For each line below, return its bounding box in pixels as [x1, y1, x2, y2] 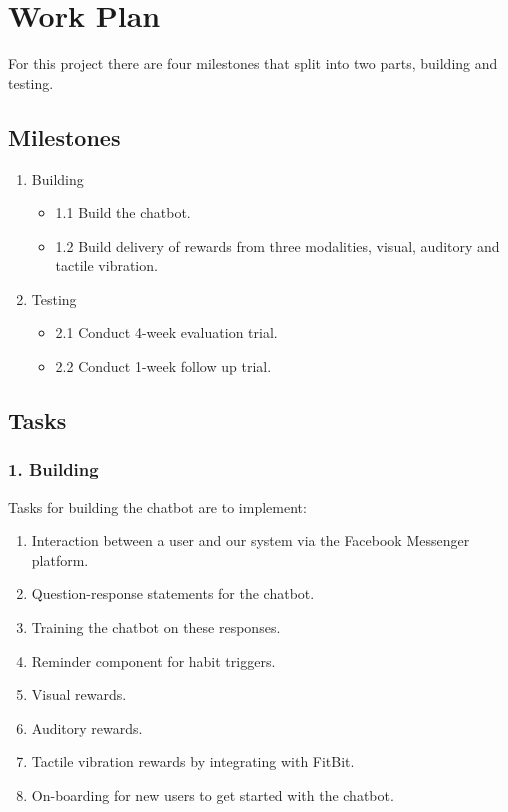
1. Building [8, 457, 99, 482]
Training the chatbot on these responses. [31, 617, 281, 638]
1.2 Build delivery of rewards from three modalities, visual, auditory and [55, 235, 500, 256]
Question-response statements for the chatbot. [31, 583, 315, 604]
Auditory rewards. [31, 717, 143, 738]
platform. [31, 549, 89, 570]
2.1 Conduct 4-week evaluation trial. [55, 322, 278, 343]
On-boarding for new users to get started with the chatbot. [31, 785, 394, 806]
